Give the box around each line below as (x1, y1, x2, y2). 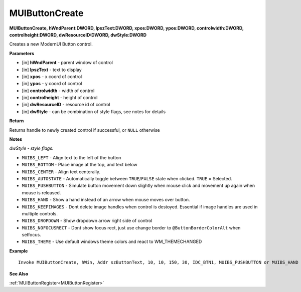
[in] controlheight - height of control (22, 95, 98, 101)
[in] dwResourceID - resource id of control (22, 102, 110, 108)
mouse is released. (22, 189, 61, 195)
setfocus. (22, 232, 41, 238)
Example (9, 248, 28, 254)
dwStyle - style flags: (9, 145, 54, 151)
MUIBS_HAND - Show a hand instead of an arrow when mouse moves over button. (22, 197, 190, 203)
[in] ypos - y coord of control (22, 81, 82, 87)
